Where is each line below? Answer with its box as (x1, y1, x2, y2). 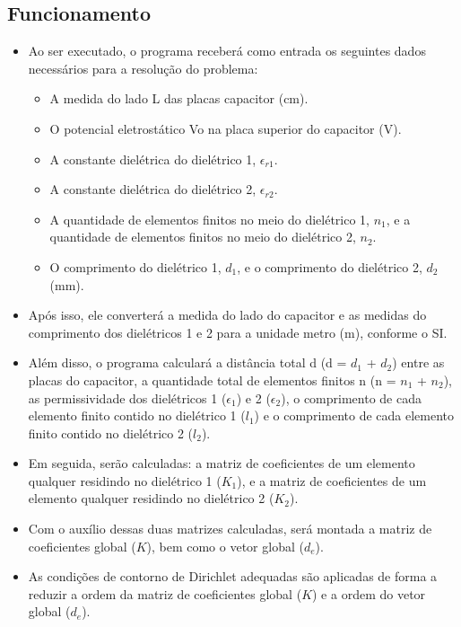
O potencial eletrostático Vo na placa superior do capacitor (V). (49, 119, 402, 137)
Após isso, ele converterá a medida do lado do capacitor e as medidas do (28, 305, 427, 324)
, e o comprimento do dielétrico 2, (237, 257, 422, 276)
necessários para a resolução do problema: (28, 58, 258, 77)
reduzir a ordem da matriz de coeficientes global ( (28, 584, 302, 603)
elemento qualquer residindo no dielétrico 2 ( (28, 489, 274, 508)
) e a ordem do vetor (312, 584, 426, 603)
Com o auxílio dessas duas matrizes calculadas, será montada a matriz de (28, 519, 432, 538)
